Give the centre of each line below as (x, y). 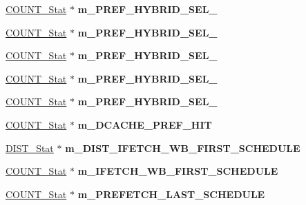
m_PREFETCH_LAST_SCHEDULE (171, 194)
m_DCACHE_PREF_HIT (145, 124)
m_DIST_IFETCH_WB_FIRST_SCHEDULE (183, 148)
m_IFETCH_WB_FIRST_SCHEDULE (178, 171)
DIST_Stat (30, 148)
